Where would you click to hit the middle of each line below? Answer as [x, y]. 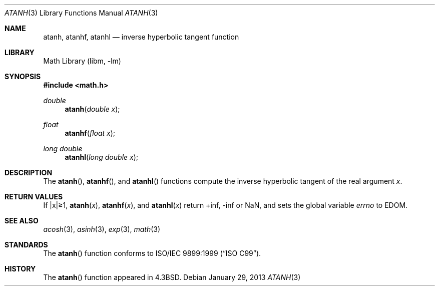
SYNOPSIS [23, 76]
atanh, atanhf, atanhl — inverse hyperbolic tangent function [141, 37]
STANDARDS [26, 245]
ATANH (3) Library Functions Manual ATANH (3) [81, 13]
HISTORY [20, 269]
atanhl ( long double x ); [101, 157]
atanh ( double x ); [92, 109]
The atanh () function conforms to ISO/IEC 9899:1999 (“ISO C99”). [152, 253]
